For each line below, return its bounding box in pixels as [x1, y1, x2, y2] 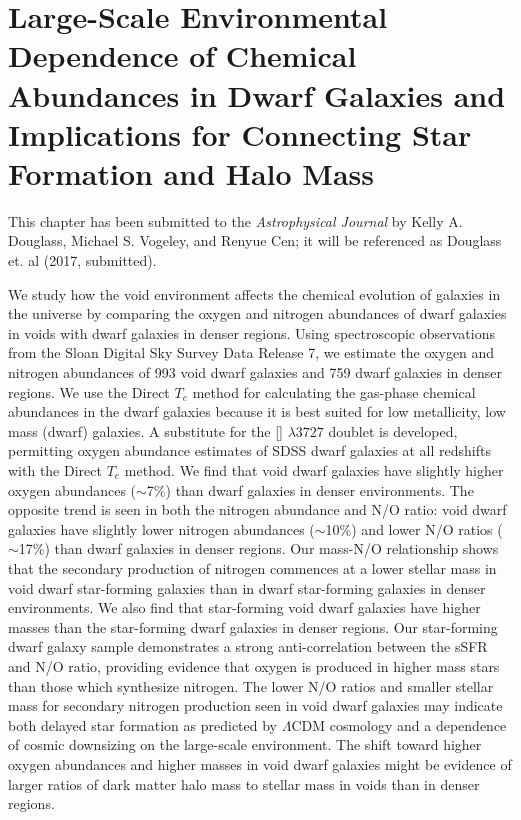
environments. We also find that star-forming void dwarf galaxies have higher [8, 597, 481, 618]
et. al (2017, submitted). [8, 250, 157, 271]
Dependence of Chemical [8, 35, 357, 76]
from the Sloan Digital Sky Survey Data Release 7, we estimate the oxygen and [8, 342, 495, 363]
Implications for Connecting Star [8, 113, 472, 154]
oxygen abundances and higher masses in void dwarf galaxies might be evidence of [8, 753, 512, 774]
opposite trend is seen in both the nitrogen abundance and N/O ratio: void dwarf [8, 499, 507, 520]
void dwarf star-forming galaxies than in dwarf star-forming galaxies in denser [8, 577, 486, 598]
